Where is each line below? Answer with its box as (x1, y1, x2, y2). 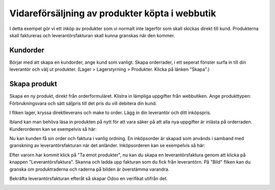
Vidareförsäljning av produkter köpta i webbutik (9, 8, 216, 19)
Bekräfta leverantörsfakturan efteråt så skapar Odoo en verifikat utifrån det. (9, 176, 168, 182)
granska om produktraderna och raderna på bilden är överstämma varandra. (9, 166, 170, 172)
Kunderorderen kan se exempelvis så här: (9, 126, 97, 132)
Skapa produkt (9, 79, 58, 89)
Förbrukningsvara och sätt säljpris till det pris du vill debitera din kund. (9, 100, 157, 106)
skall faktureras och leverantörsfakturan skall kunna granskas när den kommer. (9, 32, 175, 38)
